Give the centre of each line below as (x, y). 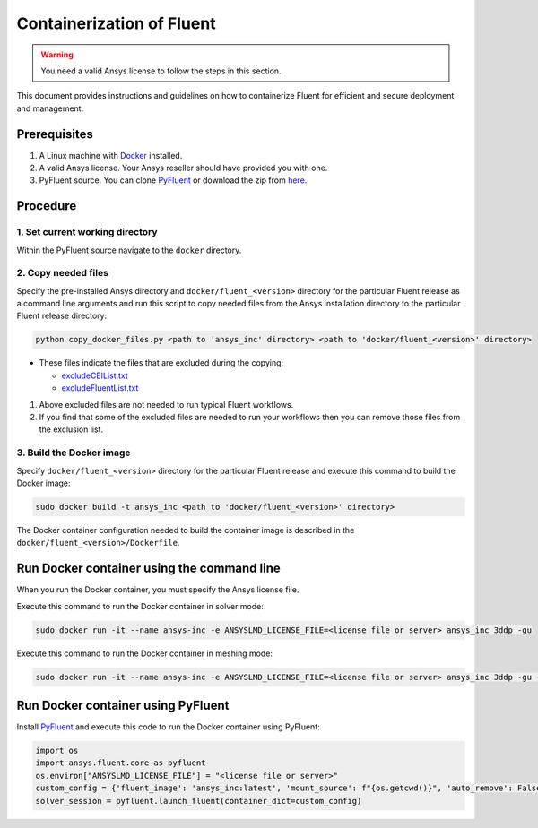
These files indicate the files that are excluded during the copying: (161, 363)
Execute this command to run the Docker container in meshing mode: (145, 653)
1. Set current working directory (87, 232)
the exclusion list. (71, 429)
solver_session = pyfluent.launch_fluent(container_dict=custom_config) (199, 801)
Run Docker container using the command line (149, 569)
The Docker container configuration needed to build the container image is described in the (186, 530)
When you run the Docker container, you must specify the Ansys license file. (158, 590)
